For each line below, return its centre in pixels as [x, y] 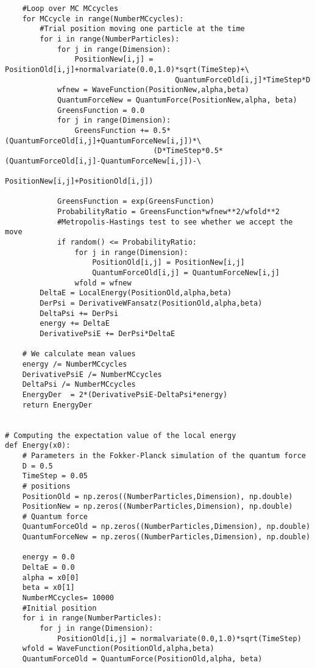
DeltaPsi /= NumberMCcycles [79, 385]
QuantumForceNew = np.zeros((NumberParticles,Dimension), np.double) [166, 537]
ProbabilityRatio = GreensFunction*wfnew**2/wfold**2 [168, 212]
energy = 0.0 [48, 557]
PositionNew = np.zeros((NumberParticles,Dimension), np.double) [157, 507]
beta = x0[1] [48, 588]
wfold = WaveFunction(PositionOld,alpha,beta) [118, 649]
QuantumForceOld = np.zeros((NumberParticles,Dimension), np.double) [166, 527]
